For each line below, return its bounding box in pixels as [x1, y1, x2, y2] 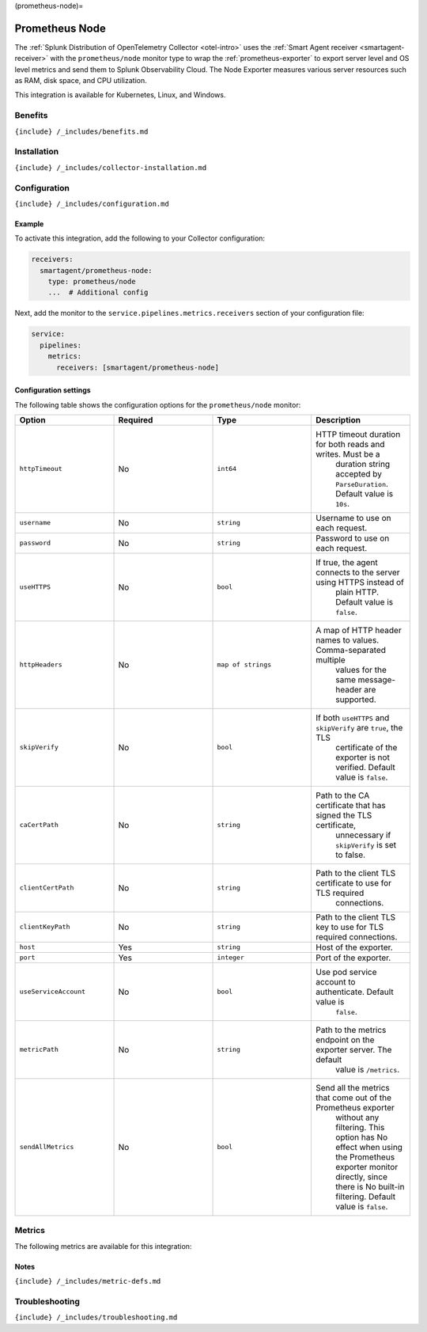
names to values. [315, 634, 380, 645]
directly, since [334, 1171, 387, 1182]
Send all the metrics [315, 1082, 391, 1093]
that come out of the [315, 1092, 391, 1103]
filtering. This [334, 1121, 385, 1133]
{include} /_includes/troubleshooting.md [14, 1313, 178, 1322]
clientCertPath [19, 883, 74, 892]
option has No [334, 1132, 388, 1143]
